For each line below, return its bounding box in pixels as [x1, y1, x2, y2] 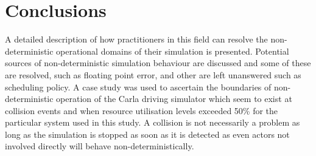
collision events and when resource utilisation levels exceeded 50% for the [5, 104, 278, 117]
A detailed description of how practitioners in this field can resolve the [5, 33, 268, 46]
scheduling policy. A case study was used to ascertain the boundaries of [5, 80, 272, 93]
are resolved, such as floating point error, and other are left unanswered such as [5, 68, 301, 81]
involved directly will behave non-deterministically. [5, 140, 194, 152]
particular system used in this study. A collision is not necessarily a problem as [5, 116, 300, 129]
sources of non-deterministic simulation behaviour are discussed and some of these [5, 56, 311, 69]
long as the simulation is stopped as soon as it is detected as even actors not [5, 127, 290, 140]
